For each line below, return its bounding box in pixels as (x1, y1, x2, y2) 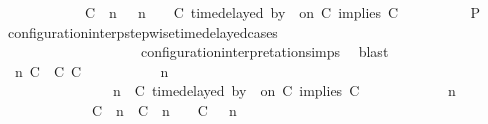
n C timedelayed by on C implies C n (112, 80, 456, 101)
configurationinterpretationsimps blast (140, 41, 389, 62)
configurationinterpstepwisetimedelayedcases (7, 21, 278, 42)
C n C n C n (91, 99, 237, 120)
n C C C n (14, 60, 169, 81)
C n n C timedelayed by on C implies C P (84, 2, 480, 22)
